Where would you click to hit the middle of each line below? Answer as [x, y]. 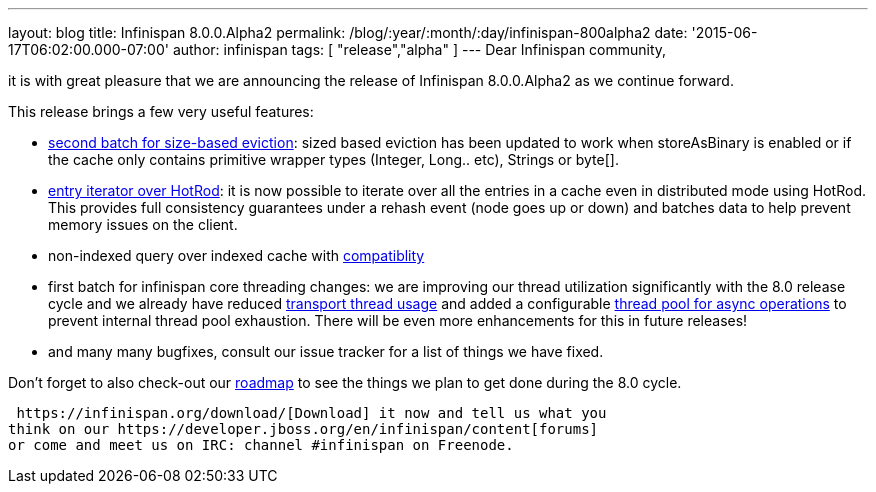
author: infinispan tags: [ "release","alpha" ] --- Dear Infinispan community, [419, 49]
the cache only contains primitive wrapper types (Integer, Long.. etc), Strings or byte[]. [333, 159]
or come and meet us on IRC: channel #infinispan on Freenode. [261, 445]
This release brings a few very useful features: [161, 111]
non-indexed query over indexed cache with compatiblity [236, 255]
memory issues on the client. [143, 224]
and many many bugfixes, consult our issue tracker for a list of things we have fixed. [326, 351]
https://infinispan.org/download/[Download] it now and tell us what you [311, 413]
